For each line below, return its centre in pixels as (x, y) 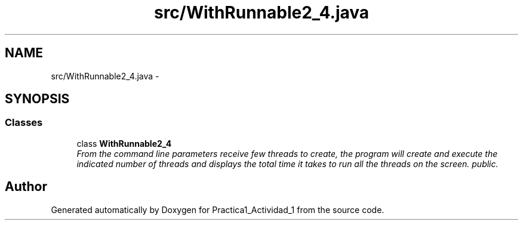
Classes (24, 123)
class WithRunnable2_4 (124, 143)
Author (26, 187)
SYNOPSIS (37, 99)
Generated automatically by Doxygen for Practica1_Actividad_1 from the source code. (218, 209)
